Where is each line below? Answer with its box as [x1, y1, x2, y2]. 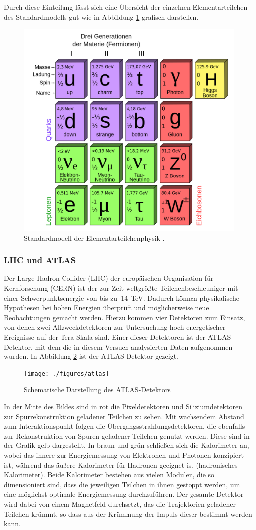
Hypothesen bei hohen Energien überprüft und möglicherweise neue [4, 302, 209, 313]
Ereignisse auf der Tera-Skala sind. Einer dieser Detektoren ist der [4, 331, 206, 342]
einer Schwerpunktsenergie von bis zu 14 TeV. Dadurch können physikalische [4, 292, 239, 303]
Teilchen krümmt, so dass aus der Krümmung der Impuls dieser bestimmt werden [4, 508, 252, 519]
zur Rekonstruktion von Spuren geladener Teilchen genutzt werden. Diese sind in [4, 430, 250, 441]
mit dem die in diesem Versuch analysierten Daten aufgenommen [35, 341, 233, 352]
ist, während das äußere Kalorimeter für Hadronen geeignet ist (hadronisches [4, 459, 238, 470]
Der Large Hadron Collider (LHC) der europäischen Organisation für [4, 273, 214, 283]
